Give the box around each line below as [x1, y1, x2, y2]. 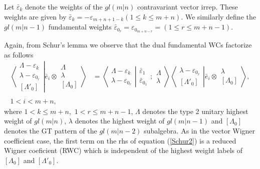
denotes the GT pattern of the [4, 125, 97, 135]
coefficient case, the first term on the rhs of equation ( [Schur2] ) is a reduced [4, 135, 236, 145]
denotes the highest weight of [75, 115, 165, 126]
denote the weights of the [25, 1, 103, 11]
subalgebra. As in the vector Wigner [144, 125, 255, 135]
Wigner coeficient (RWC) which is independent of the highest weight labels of [4, 145, 243, 155]
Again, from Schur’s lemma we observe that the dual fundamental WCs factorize [4, 39, 252, 49]
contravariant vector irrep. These [137, 1, 238, 11]
